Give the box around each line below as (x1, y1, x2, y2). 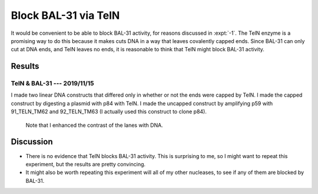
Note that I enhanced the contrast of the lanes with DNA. (25, 121, 163, 129)
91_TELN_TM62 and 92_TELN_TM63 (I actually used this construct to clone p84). (11, 108, 207, 115)
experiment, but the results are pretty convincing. (25, 160, 146, 167)
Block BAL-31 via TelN (11, 9, 120, 22)
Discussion (11, 137, 53, 147)
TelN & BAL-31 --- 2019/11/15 (11, 80, 94, 88)
